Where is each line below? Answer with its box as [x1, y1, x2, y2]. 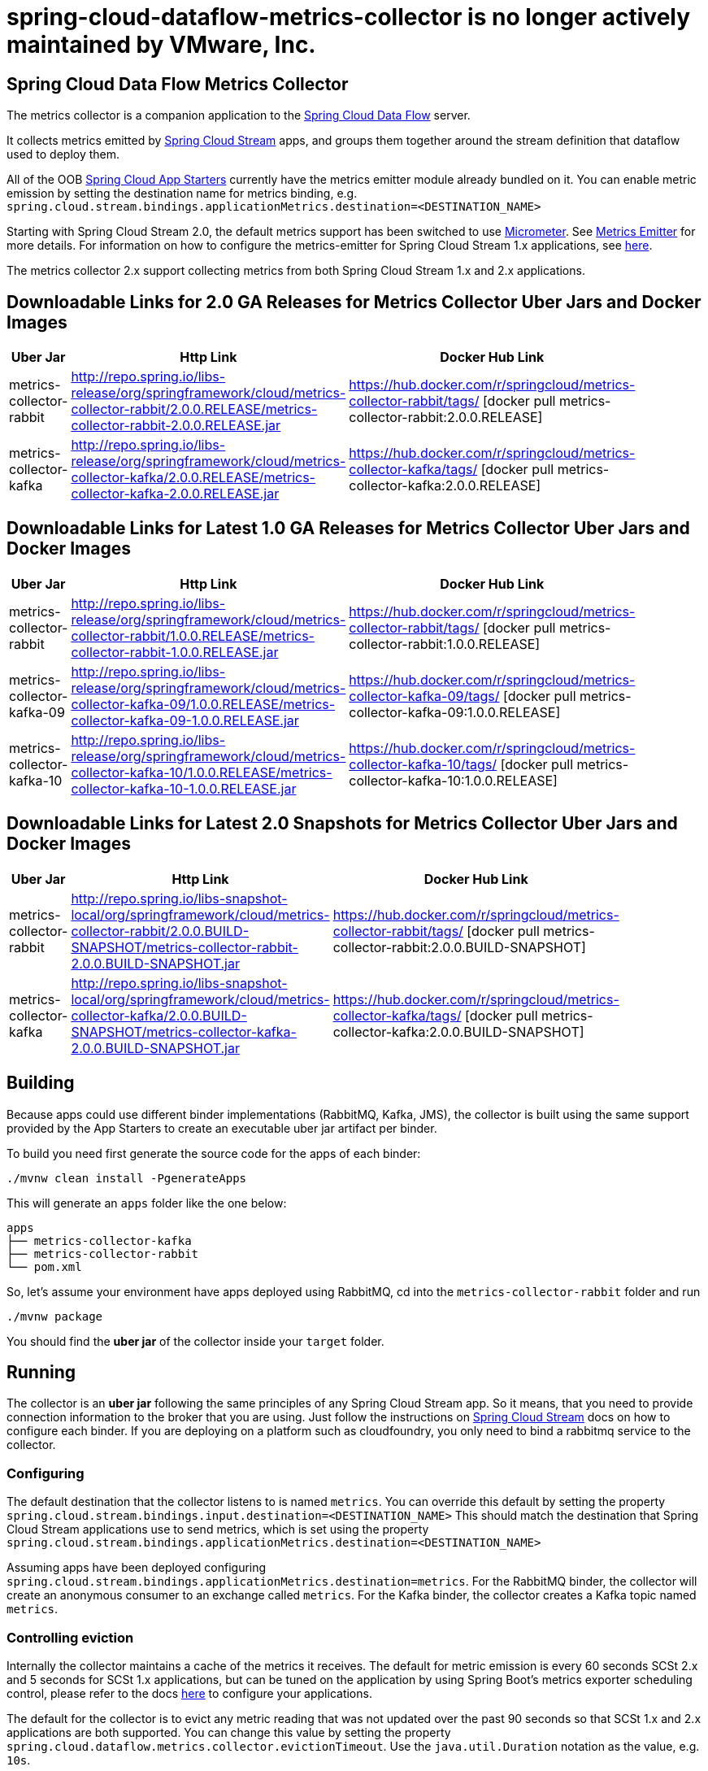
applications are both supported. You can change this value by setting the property [7, 1725, 451, 1739]
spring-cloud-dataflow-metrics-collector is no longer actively [7, 3, 691, 31]
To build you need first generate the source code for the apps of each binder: [7, 1146, 421, 1160]
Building [7, 1073, 75, 1094]
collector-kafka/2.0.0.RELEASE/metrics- [71, 469, 315, 486]
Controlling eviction [7, 1629, 134, 1646]
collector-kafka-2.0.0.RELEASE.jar [71, 485, 280, 503]
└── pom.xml [7, 1260, 82, 1273]
